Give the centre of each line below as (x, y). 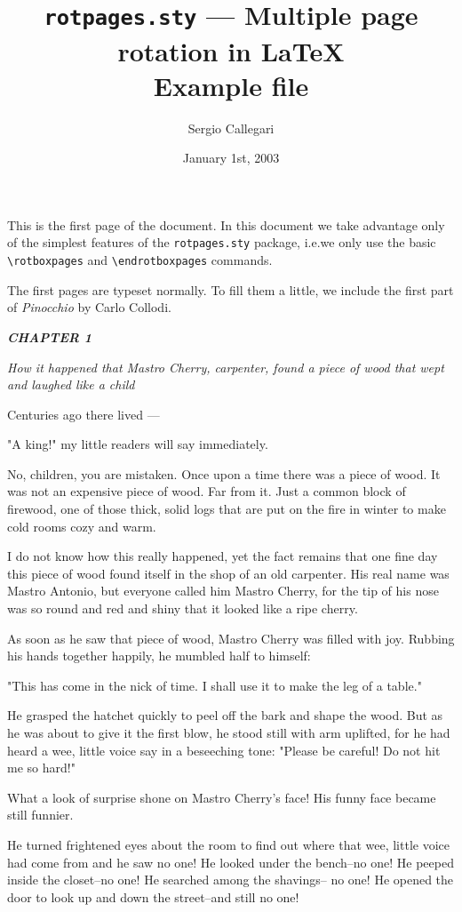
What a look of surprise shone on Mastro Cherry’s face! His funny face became (222, 797)
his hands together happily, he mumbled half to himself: (159, 656)
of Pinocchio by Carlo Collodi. (89, 307)
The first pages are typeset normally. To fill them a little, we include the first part (231, 289)
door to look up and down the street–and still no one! (153, 896)
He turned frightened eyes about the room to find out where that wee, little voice (228, 844)
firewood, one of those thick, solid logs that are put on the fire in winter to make (227, 509)
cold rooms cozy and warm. (82, 526)
